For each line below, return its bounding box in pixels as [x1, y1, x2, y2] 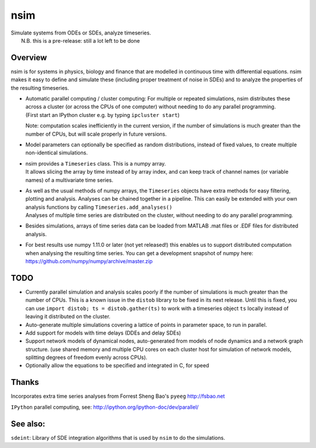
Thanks [11, 377, 39, 387]
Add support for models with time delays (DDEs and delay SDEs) [25, 329, 181, 336]
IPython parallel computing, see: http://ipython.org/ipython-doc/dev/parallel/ [11, 404, 199, 411]
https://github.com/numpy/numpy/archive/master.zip [25, 258, 153, 265]
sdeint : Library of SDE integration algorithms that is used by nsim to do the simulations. [11, 434, 225, 441]
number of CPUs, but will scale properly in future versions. [25, 130, 167, 137]
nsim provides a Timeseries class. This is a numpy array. [25, 160, 166, 167]
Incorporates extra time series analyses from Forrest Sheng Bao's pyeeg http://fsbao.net [11, 392, 225, 400]
